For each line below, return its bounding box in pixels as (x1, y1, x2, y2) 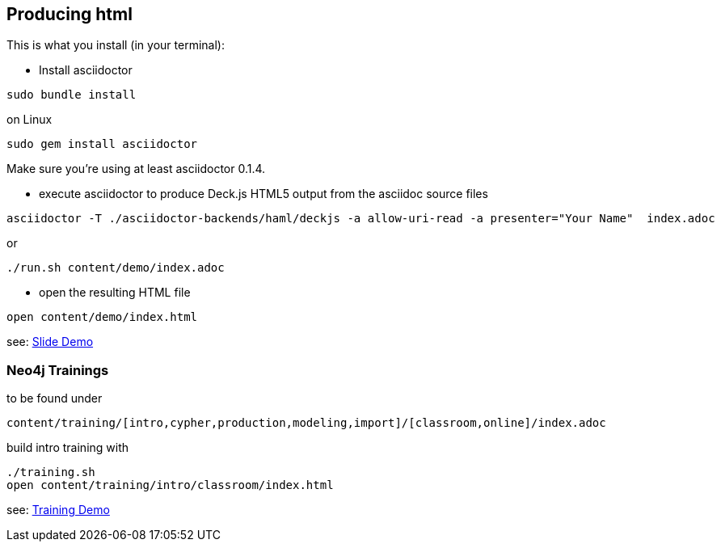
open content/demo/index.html (6, 310, 198, 324)
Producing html (6, 4, 133, 24)
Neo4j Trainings (6, 361, 109, 378)
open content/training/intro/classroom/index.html (6, 478, 334, 492)
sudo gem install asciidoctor (6, 137, 198, 151)
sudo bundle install (6, 88, 137, 102)
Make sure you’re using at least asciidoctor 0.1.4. (6, 162, 266, 176)
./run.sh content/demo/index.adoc (6, 261, 225, 275)
